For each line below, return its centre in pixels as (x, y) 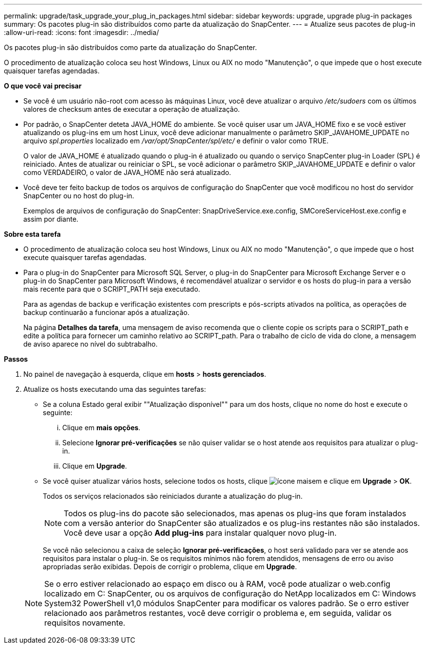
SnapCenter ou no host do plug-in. (79, 196)
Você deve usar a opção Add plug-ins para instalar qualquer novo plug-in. (200, 533)
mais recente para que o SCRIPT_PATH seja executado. (112, 289)
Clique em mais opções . (101, 428)
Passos (16, 359)
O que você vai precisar (43, 86)
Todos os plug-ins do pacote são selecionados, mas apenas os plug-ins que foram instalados (235, 513)
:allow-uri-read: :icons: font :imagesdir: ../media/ (81, 32)
